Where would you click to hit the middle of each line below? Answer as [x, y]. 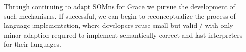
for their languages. [33, 44]
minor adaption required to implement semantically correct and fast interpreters [123, 34]
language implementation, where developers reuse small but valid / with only [119, 25]
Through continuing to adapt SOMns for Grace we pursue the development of [120, 6]
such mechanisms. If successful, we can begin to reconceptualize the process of [120, 16]
